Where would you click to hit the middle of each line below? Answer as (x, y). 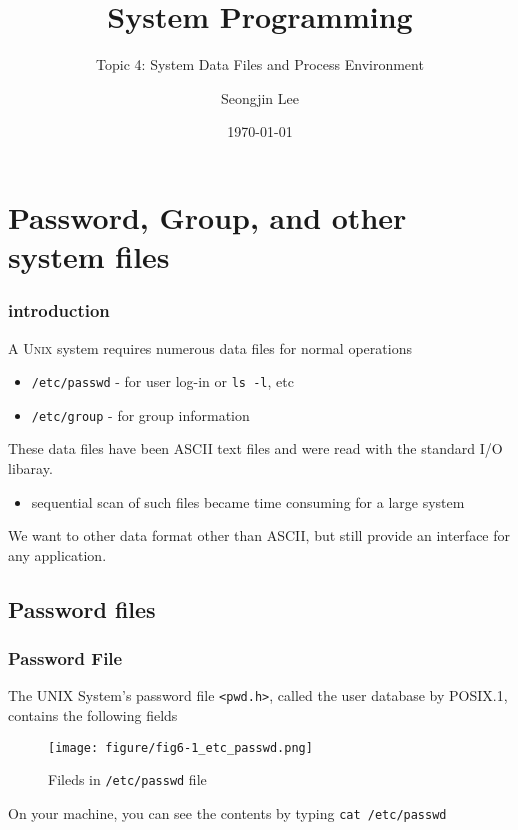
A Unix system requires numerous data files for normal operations (210, 347)
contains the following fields (93, 715)
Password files (82, 608)
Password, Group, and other (207, 216)
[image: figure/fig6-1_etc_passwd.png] (180, 747)
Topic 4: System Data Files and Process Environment (260, 64)
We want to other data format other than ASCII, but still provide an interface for (259, 535)
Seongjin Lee (260, 97)
